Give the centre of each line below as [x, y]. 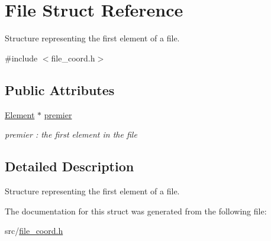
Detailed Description [70, 166]
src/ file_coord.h [34, 231]
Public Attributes [60, 89]
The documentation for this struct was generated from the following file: [136, 211]
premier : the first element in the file [71, 134]
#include [21, 58]
